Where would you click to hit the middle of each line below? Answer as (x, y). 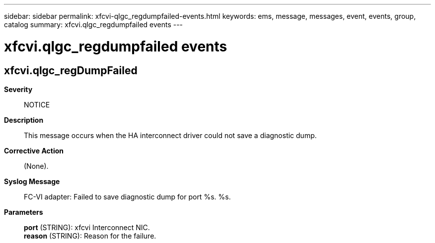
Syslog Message (32, 181)
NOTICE (37, 104)
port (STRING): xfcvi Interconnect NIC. (87, 227)
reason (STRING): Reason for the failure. (90, 236)
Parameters (24, 212)
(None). (36, 166)
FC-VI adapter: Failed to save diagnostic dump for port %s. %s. (127, 196)
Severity (18, 89)
